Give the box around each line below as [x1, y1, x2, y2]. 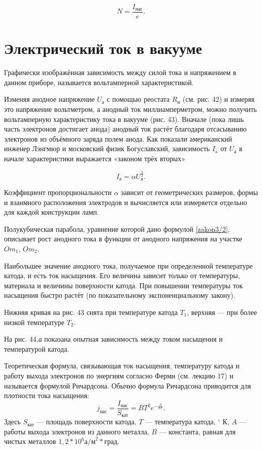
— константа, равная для [159, 426, 236, 436]
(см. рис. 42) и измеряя [182, 94, 254, 104]
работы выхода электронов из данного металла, [4, 426, 149, 436]
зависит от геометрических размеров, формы [120, 187, 258, 197]
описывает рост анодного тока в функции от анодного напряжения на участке [4, 233, 242, 244]
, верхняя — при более [187, 306, 257, 317]
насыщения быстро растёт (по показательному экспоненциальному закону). [4, 290, 235, 300]
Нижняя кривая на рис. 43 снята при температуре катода [4, 306, 178, 317]
